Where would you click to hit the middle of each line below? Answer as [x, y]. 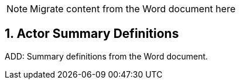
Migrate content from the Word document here [133, 9]
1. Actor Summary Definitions [92, 34]
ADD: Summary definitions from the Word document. [107, 56]
